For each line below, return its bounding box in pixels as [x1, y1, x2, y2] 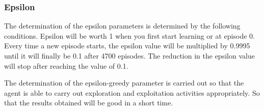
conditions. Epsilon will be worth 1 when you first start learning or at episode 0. [4, 30, 255, 41]
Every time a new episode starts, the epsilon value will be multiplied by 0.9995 [4, 40, 250, 51]
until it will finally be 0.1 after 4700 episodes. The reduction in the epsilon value [4, 50, 255, 61]
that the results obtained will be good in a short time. [4, 97, 173, 108]
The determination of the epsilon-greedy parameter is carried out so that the [4, 77, 244, 88]
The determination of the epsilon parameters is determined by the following [4, 20, 241, 31]
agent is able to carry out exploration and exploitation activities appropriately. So [4, 87, 260, 98]
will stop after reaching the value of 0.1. [4, 60, 128, 71]
